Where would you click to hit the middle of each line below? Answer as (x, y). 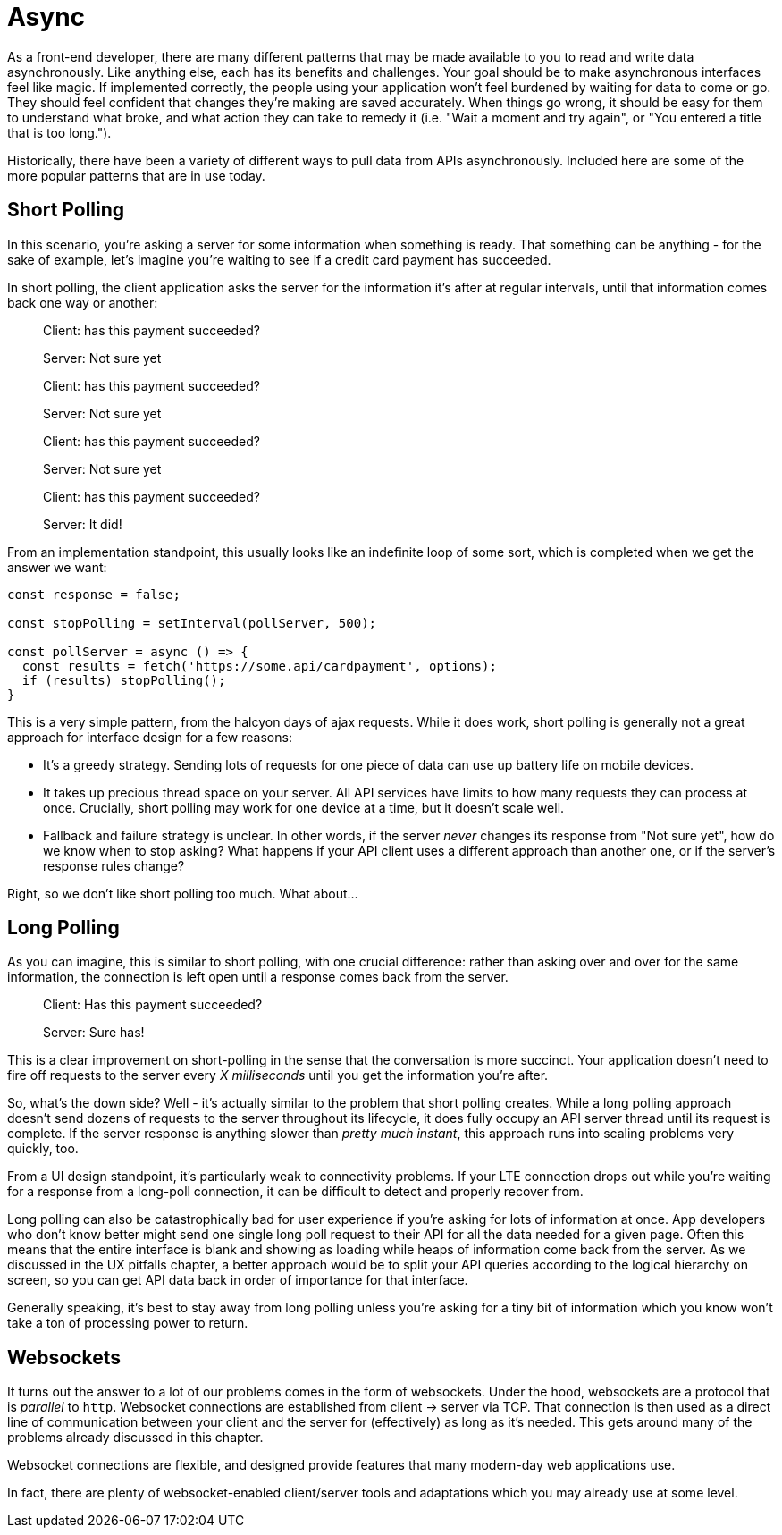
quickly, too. (43, 1149)
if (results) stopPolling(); (124, 680)
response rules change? (114, 865)
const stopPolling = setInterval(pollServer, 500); (192, 623)
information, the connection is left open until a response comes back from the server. (258, 977)
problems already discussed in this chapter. (135, 1438)
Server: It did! (83, 524)
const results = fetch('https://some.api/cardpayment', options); (259, 666)
